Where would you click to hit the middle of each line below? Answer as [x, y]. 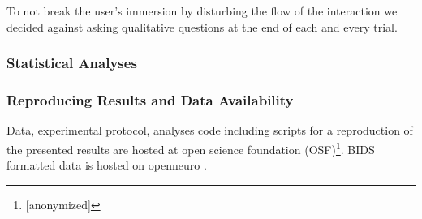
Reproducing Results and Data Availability [150, 99]
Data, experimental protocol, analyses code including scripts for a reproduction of [210, 130]
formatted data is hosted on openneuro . [107, 165]
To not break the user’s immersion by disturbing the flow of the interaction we [202, 11]
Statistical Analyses [72, 63]
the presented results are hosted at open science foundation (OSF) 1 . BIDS [191, 148]
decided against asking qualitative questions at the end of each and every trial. [202, 26]
